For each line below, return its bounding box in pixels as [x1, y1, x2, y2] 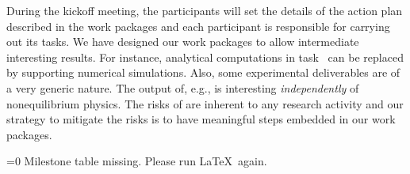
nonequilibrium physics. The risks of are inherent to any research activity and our [6, 95, 404, 112]
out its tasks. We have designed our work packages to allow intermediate [6, 33, 359, 50]
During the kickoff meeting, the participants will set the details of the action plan [6, 2, 403, 18]
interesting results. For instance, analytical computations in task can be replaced [6, 48, 404, 65]
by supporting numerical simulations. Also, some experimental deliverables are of [6, 64, 400, 81]
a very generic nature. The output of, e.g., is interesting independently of [6, 79, 359, 96]
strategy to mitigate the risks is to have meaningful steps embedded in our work [6, 111, 396, 127]
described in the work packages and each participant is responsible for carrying [6, 17, 390, 34]
